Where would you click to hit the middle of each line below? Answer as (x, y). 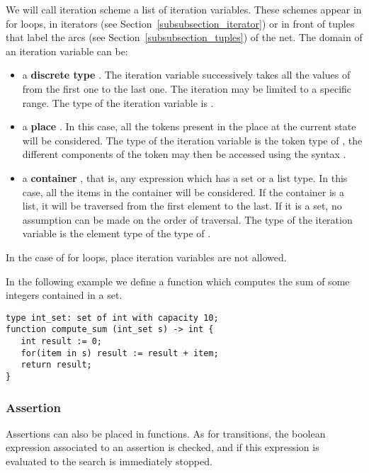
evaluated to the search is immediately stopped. (109, 461)
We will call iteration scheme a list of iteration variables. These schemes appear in (184, 9)
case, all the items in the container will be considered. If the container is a (183, 192)
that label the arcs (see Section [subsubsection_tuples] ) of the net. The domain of (184, 37)
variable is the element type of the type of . (117, 233)
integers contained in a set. (64, 295)
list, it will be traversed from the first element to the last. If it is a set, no (182, 206)
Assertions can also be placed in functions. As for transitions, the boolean (166, 433)
